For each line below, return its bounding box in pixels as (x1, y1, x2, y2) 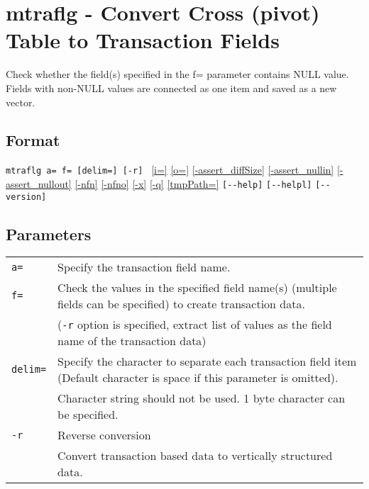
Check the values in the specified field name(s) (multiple (57, 279, 337, 296)
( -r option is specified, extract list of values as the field (57, 316, 332, 333)
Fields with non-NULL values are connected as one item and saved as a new (6, 80, 337, 95)
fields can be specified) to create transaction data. (57, 296, 305, 313)
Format (6, 129, 60, 151)
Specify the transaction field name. (57, 259, 231, 276)
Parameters (6, 223, 92, 244)
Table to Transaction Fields (6, 26, 280, 55)
